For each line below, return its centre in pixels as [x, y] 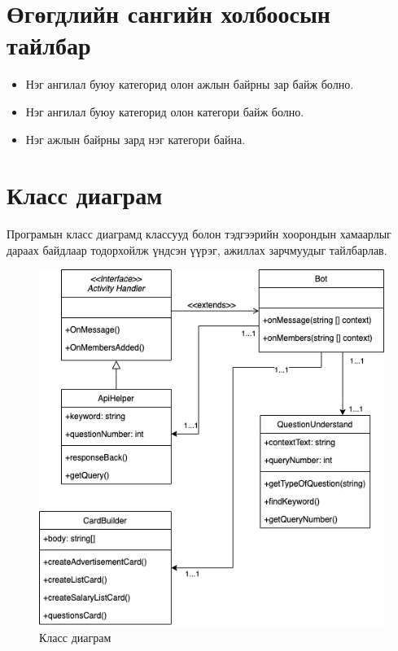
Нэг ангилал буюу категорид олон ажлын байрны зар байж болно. [190, 84]
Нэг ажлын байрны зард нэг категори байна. [136, 139]
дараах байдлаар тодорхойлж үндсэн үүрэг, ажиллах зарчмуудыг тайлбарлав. [197, 249]
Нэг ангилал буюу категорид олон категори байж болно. [165, 111]
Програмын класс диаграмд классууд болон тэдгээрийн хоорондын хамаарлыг [199, 234]
